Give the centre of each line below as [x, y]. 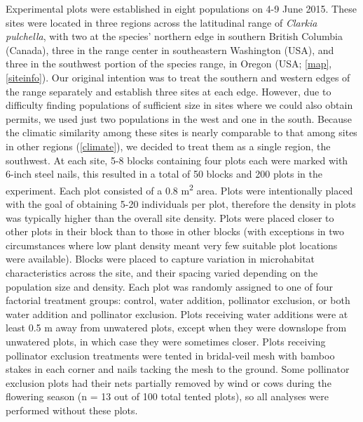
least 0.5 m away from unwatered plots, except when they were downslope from [176, 328]
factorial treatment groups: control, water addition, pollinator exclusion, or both [178, 300]
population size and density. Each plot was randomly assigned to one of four [169, 286]
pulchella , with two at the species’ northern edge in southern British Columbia [174, 36]
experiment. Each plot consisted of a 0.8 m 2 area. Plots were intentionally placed [179, 189]
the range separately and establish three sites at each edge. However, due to [169, 91]
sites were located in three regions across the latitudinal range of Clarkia [162, 22]
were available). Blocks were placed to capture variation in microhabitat [160, 259]
